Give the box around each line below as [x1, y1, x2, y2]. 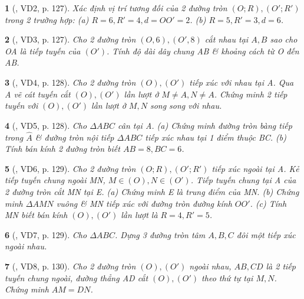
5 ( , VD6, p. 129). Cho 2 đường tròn [5, 162, 136, 174]
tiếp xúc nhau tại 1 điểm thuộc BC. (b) [145, 131, 286, 143]
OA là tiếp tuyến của [5, 44, 81, 57]
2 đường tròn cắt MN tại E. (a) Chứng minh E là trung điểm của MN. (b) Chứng [5, 185, 299, 197]
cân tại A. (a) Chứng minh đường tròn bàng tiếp [118, 119, 292, 131]
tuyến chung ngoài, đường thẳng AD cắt [5, 271, 148, 284]
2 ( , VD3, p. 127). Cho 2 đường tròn [5, 33, 136, 45]
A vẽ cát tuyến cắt [5, 87, 71, 100]
